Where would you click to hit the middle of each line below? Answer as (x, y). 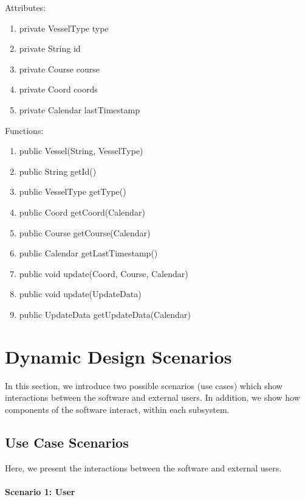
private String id (50, 48)
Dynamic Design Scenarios (118, 356)
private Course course (59, 69)
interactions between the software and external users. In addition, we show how (152, 397)
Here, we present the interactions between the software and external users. (143, 467)
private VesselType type (64, 28)
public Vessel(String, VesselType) (81, 151)
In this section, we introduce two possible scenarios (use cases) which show (144, 385)
